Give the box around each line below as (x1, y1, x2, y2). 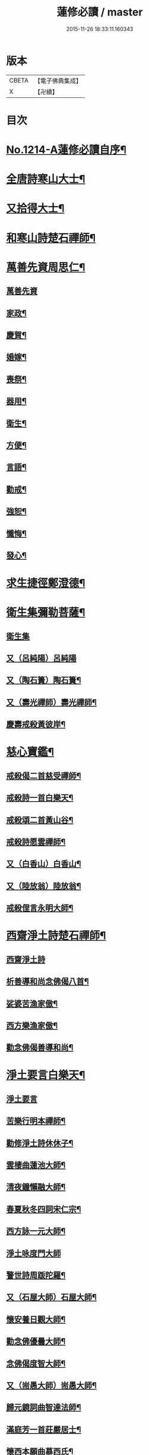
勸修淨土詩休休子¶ (6, 1138, 74, 1148)
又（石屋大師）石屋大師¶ (6, 1292, 97, 1302)
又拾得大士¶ (6, 202, 65, 215)
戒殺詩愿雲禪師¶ (6, 836, 66, 847)
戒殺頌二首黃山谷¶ (6, 814, 74, 825)
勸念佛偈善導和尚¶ (6, 1042, 74, 1053)
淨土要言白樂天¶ (6, 1069, 85, 1082)
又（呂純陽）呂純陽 (6, 654, 77, 664)
